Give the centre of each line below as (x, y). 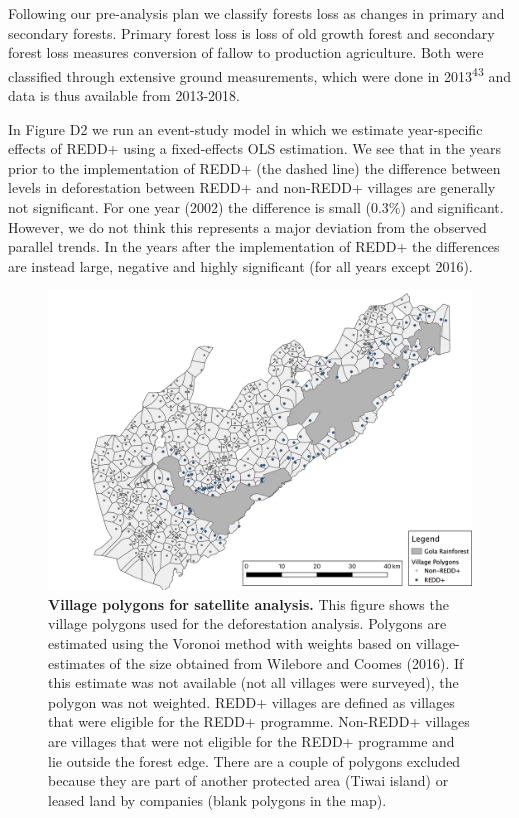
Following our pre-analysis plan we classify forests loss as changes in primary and (256, 13)
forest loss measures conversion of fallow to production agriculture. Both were (246, 52)
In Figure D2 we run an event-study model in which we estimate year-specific (245, 128)
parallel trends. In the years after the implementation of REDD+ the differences (254, 246)
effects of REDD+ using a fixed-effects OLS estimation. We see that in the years (254, 148)
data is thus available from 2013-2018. (124, 95)
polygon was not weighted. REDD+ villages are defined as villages (251, 701)
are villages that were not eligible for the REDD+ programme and (251, 740)
